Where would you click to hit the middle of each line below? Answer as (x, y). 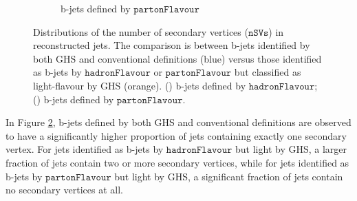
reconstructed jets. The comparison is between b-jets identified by (172, 45)
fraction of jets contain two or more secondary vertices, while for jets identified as (177, 162)
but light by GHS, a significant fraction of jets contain (229, 176)
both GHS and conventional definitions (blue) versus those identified (177, 58)
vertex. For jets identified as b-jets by (85, 149)
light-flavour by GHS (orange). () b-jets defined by (140, 85)
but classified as (268, 72)
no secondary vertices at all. (64, 190)
